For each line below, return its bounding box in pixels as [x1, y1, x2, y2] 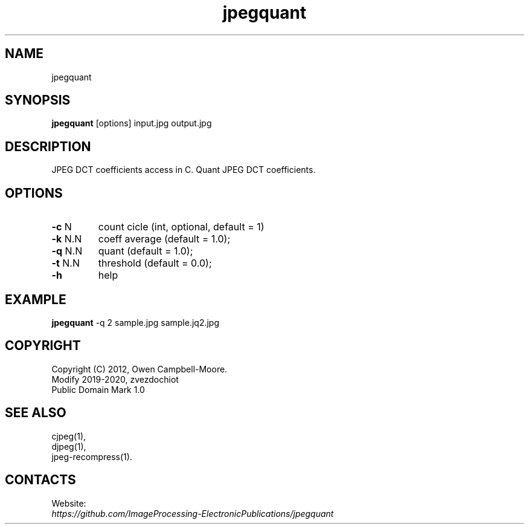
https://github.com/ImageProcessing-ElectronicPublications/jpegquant [51, 508, 334, 519]
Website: [51, 498, 86, 508]
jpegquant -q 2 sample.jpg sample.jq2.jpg [51, 317, 219, 328]
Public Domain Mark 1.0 [51, 384, 145, 395]
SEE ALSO [5, 405, 66, 421]
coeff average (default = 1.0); [98, 233, 231, 245]
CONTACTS [5, 472, 76, 488]
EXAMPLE [5, 291, 66, 307]
